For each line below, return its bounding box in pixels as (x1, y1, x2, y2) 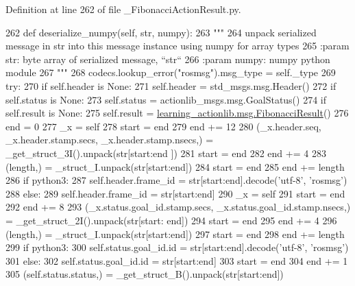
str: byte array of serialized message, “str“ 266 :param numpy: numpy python (5, 51, 330, 66)
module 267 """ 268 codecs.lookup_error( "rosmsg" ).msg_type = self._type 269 (5, 65, 336, 80)
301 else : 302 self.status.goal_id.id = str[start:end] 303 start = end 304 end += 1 (5, 253, 348, 267)
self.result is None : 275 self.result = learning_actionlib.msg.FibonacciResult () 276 (5, 106, 349, 120)
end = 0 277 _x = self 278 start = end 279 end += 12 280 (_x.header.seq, (5, 119, 321, 133)
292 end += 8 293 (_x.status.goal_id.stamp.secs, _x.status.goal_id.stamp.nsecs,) (5, 200, 351, 214)
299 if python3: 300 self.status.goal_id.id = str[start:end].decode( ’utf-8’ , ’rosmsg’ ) (5, 240, 349, 254)
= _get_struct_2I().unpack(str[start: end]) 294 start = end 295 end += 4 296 (5, 213, 337, 227)
